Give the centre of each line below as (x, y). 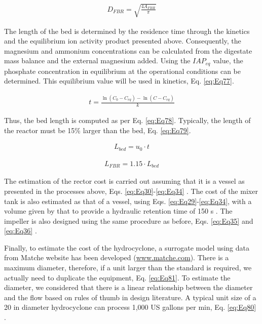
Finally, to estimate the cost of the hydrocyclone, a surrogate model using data (127, 247)
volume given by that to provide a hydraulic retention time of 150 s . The (118, 211)
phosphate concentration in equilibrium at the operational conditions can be (122, 71)
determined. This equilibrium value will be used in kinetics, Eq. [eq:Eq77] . (119, 81)
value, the (228, 60)
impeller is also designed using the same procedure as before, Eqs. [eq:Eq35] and (129, 220)
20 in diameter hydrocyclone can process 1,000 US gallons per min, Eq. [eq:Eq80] (130, 307)
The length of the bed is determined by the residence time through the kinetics (127, 31)
